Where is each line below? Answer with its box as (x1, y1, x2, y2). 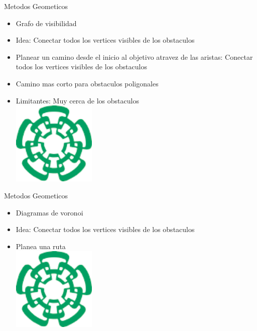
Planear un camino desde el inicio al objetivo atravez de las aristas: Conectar (16, 51, 253, 62)
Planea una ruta (16, 241, 66, 251)
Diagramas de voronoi (16, 207, 83, 217)
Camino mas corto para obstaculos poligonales (16, 78, 159, 88)
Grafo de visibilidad (16, 18, 77, 28)
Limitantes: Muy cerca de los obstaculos (16, 95, 139, 105)
